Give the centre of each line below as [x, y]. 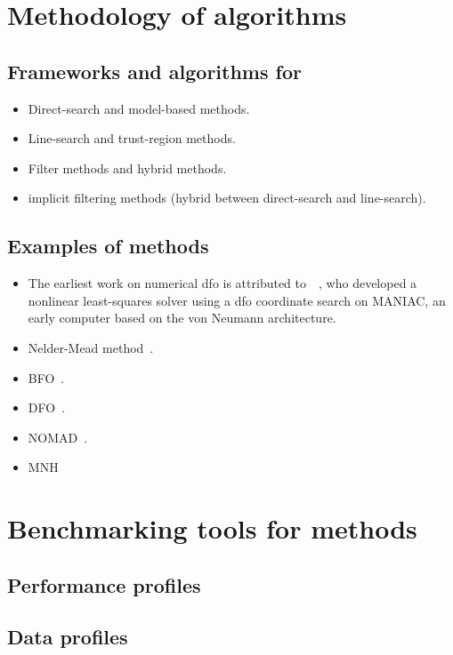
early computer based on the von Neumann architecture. [182, 318]
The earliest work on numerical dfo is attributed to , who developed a [222, 283]
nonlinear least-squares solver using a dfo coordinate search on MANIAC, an [237, 300]
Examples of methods [108, 246]
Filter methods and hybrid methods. [127, 168]
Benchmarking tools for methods [212, 528]
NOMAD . [58, 437]
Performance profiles [104, 584]
